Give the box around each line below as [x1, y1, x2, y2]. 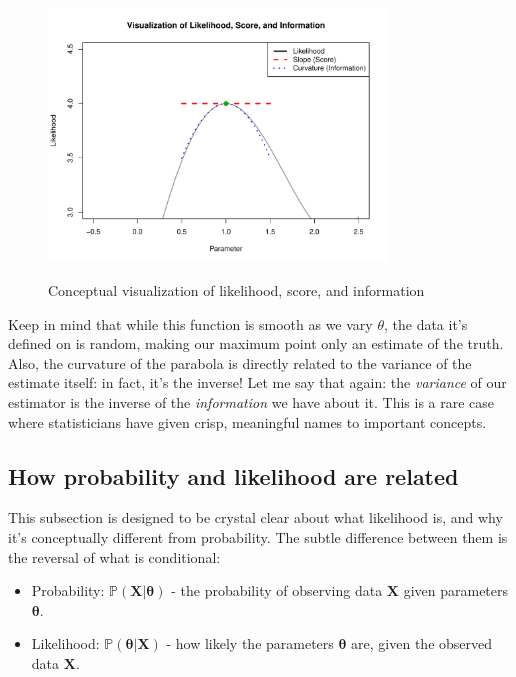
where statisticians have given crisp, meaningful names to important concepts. [8, 411, 487, 432]
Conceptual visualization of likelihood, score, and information [48, 279, 425, 300]
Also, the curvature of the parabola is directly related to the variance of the [8, 352, 472, 373]
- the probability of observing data [171, 580, 383, 601]
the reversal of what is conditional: [8, 546, 221, 567]
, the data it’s [383, 313, 468, 334]
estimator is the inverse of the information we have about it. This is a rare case [8, 391, 495, 412]
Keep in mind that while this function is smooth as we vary [8, 313, 373, 334]
